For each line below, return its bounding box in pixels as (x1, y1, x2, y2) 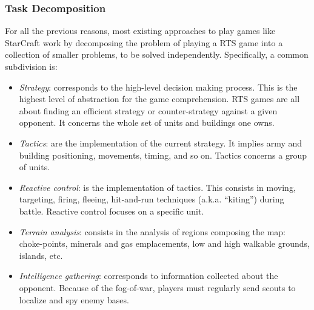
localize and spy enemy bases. (19, 293, 129, 306)
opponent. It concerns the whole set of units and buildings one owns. (19, 116, 275, 129)
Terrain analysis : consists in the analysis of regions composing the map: (19, 225, 286, 238)
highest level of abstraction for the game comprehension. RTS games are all (19, 92, 300, 105)
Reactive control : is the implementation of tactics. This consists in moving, (19, 181, 296, 193)
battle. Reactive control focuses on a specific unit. (19, 204, 204, 217)
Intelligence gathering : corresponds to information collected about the (19, 269, 278, 282)
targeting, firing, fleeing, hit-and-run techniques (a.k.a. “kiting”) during (19, 193, 284, 205)
